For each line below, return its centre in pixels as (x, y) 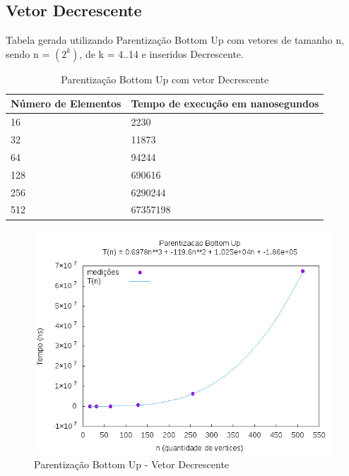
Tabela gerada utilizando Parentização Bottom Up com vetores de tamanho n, (175, 40)
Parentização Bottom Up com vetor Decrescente (165, 79)
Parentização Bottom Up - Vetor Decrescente (132, 464)
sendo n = (28, 53)
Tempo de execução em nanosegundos (225, 103)
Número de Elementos (66, 103)
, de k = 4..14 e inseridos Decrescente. (161, 53)
